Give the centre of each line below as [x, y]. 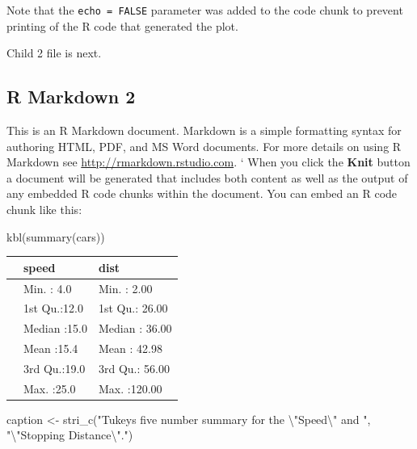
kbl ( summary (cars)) [56, 236]
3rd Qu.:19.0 [55, 368]
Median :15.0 [55, 328]
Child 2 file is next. [54, 53]
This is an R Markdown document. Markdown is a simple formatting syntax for [204, 130]
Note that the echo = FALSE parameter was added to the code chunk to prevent [205, 10]
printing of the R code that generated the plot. [122, 25]
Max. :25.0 [50, 388]
